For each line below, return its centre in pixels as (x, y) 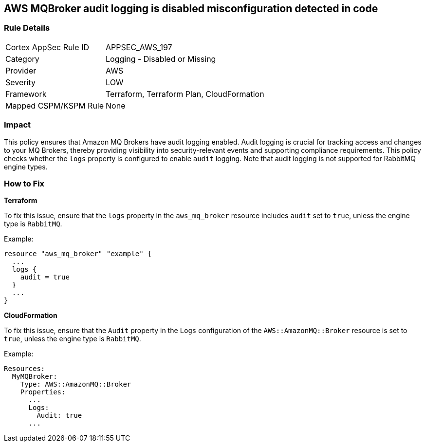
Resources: (25, 369)
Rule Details (27, 28)
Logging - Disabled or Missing (161, 59)
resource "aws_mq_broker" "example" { (78, 254)
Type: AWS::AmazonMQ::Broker (76, 384)
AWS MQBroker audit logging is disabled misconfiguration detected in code (191, 9)
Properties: (43, 392)
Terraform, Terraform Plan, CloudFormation (185, 94)
